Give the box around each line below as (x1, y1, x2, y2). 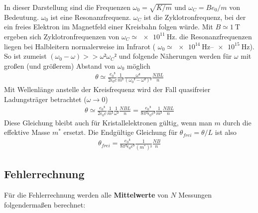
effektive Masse (4, 127, 50, 137)
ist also (215, 127, 237, 137)
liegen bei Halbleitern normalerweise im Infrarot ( (4, 41, 155, 51)
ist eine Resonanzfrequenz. (50, 11, 131, 22)
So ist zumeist (4, 51, 47, 61)
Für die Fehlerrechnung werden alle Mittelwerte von (4, 190, 168, 200)
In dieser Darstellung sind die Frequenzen (4, 2, 130, 12)
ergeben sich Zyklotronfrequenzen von (4, 31, 120, 41)
